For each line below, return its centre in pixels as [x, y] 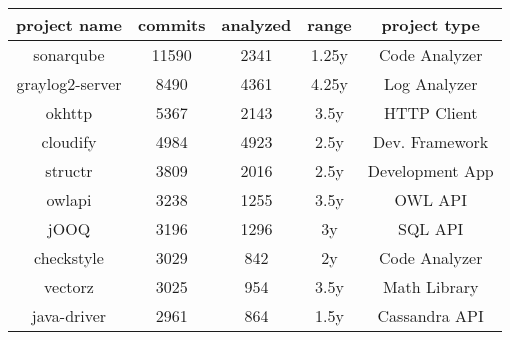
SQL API [431, 228]
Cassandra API [430, 315]
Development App [430, 170]
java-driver [69, 315]
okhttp [69, 112]
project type [430, 24]
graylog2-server [69, 83]
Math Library [430, 286]
